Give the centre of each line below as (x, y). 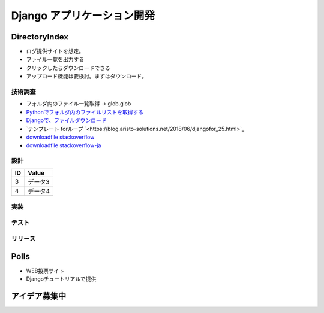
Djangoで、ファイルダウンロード (67, 120)
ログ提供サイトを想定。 (55, 51)
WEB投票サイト (45, 271)
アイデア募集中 (38, 296)
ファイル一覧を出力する (55, 59)
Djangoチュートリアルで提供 (61, 279)
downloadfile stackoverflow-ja (64, 145)
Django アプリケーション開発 (83, 16)
